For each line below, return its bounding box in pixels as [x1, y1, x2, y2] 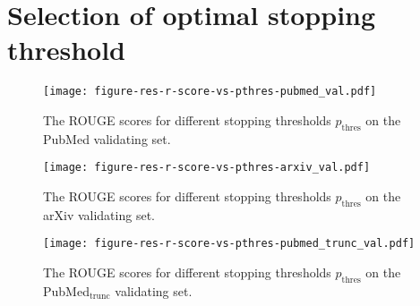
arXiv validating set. [43, 205, 155, 224]
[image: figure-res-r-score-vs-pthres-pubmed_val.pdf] [43, 85, 377, 98]
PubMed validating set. [43, 129, 171, 148]
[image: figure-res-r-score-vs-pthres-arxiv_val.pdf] [43, 161, 371, 174]
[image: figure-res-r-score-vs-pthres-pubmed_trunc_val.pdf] [43, 237, 416, 251]
